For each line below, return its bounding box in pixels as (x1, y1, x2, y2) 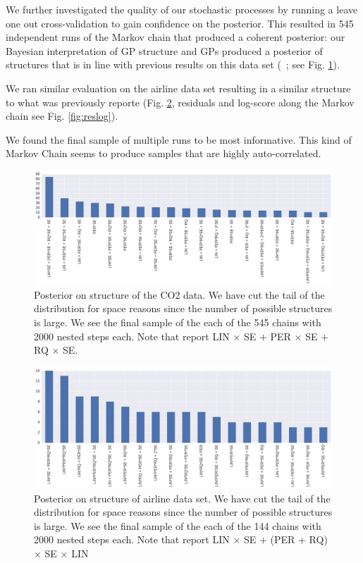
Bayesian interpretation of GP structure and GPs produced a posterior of (6, 43, 323, 58)
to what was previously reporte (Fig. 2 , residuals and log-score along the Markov (6, 94, 355, 109)
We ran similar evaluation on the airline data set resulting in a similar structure (6, 80, 351, 95)
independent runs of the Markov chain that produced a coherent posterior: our (6, 30, 345, 44)
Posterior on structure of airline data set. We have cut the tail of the (34, 490, 331, 505)
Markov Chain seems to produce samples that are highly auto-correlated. (6, 146, 321, 161)
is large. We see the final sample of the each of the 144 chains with (34, 518, 321, 533)
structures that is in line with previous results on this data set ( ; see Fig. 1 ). (6, 57, 340, 72)
